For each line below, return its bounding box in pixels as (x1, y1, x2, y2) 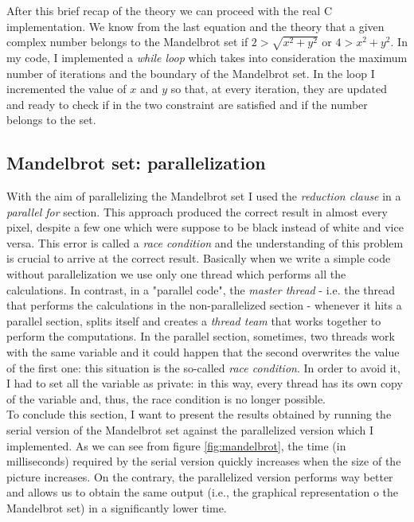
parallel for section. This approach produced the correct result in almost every (6, 203, 388, 220)
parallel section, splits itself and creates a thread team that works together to (6, 312, 381, 329)
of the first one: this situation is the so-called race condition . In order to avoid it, (6, 359, 400, 376)
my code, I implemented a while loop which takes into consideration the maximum (6, 49, 408, 65)
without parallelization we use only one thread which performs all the (6, 266, 346, 282)
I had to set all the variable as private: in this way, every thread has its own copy (6, 375, 403, 391)
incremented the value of (6, 80, 127, 97)
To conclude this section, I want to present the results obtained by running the (6, 406, 392, 423)
